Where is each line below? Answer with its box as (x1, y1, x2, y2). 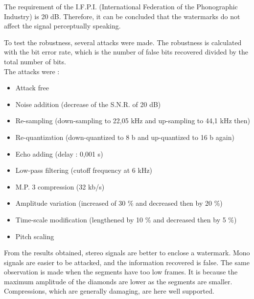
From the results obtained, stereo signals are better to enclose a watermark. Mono (4, 247, 250, 258)
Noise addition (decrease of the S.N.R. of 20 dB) (15, 99, 161, 109)
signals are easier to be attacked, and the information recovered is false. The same (4, 257, 250, 267)
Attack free (15, 82, 49, 93)
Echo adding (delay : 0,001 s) (15, 148, 103, 159)
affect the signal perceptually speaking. (4, 21, 121, 31)
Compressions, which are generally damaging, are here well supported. (4, 286, 214, 296)
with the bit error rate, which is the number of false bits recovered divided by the (4, 47, 249, 57)
